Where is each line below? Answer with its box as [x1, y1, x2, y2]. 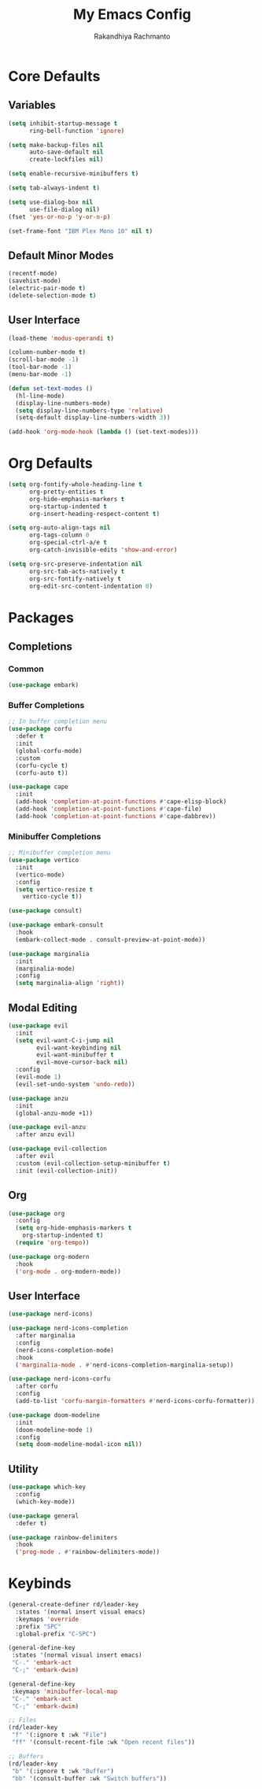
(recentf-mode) [8, 270, 58, 278]
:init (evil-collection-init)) [15, 1167, 118, 1175]
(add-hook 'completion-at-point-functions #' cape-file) [15, 805, 202, 813]
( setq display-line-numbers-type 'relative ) [15, 407, 164, 415]
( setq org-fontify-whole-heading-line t [8, 481, 143, 489]
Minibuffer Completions [8, 831, 101, 842]
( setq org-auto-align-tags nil [8, 524, 111, 532]
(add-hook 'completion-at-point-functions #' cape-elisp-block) [15, 798, 227, 806]
